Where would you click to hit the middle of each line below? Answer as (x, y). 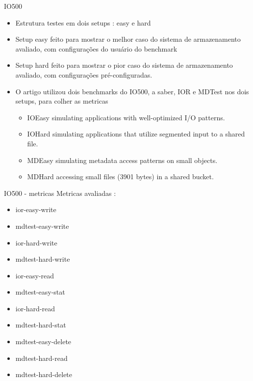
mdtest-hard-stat (41, 325)
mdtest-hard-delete (44, 374)
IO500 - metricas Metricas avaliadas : (60, 193)
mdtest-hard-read (41, 358)
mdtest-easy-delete (43, 341)
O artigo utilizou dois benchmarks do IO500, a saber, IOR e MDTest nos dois (132, 91)
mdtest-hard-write (43, 259)
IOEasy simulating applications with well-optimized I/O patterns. (126, 117)
